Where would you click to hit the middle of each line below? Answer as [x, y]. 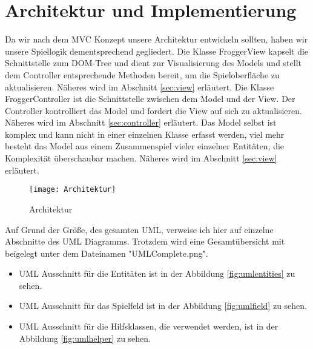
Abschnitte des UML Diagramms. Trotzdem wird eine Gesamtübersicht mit [145, 241]
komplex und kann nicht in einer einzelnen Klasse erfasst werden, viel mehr [145, 134]
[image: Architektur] [73, 190]
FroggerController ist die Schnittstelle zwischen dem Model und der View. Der [150, 99]
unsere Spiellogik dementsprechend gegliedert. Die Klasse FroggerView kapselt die [157, 51]
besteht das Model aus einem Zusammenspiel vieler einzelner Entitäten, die [145, 146]
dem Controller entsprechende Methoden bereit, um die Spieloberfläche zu [142, 74]
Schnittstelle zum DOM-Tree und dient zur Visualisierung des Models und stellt [153, 63]
